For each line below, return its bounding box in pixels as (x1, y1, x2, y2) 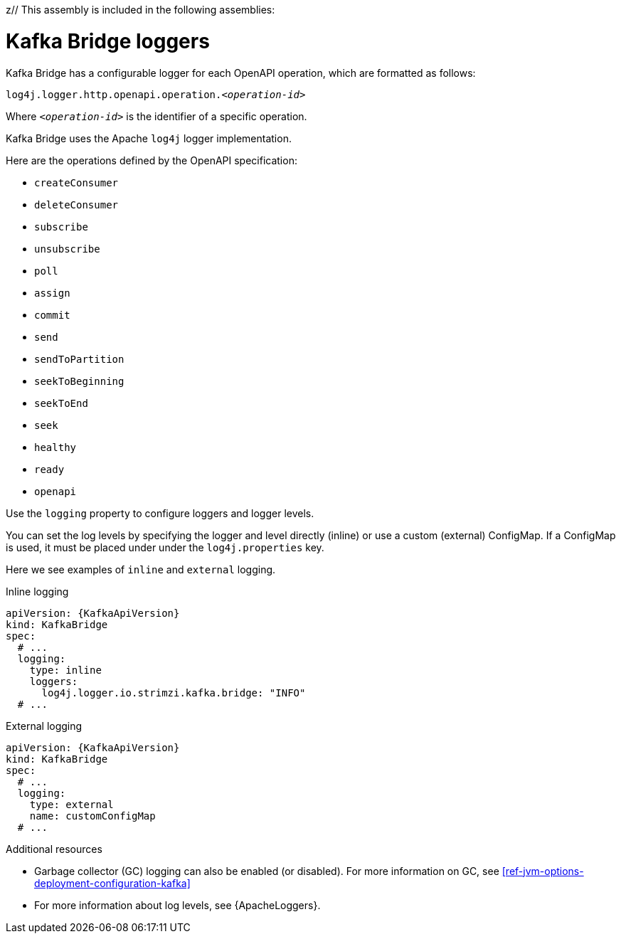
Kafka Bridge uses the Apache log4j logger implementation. (6, 132, 292, 144)
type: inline (29, 664, 102, 676)
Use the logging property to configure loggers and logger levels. (6, 506, 314, 519)
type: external (29, 798, 114, 810)
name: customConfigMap (29, 810, 156, 822)
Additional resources (6, 842, 102, 855)
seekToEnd (34, 397, 88, 409)
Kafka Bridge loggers (6, 28, 210, 53)
